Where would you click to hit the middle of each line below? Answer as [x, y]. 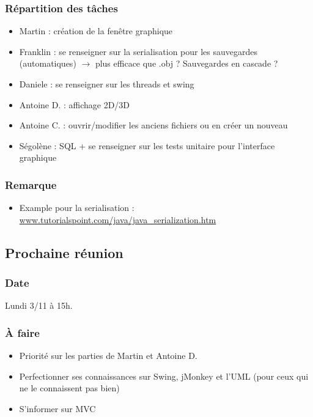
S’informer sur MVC [57, 408]
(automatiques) [48, 63]
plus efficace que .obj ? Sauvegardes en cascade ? [186, 63]
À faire [22, 332]
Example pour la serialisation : [77, 208]
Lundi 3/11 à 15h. [39, 305]
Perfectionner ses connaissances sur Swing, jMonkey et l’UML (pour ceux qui [164, 376]
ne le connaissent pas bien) [69, 388]
